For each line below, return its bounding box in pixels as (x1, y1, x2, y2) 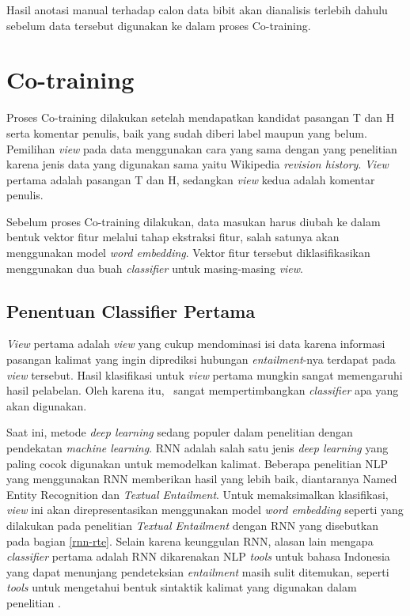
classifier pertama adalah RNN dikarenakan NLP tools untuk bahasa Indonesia (6, 548, 390, 565)
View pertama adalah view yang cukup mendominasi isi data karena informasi (6, 335, 385, 352)
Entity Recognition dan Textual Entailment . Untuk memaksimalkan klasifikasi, (6, 486, 389, 502)
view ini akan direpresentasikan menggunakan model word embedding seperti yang (6, 501, 404, 518)
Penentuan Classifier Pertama (6, 298, 256, 323)
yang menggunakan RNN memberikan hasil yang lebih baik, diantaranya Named (6, 471, 397, 487)
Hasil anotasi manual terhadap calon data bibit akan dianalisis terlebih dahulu (6, 2, 388, 17)
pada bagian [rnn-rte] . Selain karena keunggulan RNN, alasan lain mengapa (6, 532, 374, 549)
